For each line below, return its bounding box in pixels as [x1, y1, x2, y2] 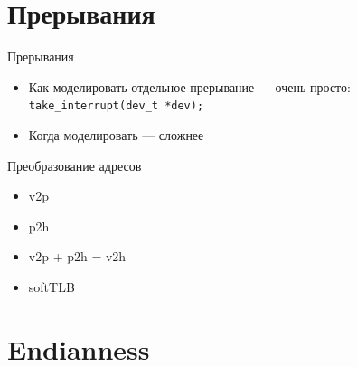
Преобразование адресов [7, 155, 142, 174]
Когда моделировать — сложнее [28, 125, 204, 144]
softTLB [28, 277, 75, 296]
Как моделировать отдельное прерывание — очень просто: [28, 77, 351, 96]
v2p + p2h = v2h [28, 247, 127, 266]
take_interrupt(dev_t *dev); [28, 99, 204, 113]
